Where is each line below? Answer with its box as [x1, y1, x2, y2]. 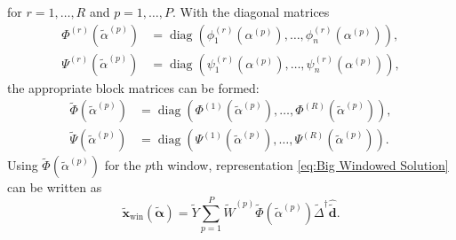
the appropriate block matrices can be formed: [7, 78, 260, 97]
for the [104, 156, 141, 174]
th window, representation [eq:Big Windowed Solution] [151, 156, 449, 174]
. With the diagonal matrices [172, 3, 330, 20]
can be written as [7, 178, 102, 197]
